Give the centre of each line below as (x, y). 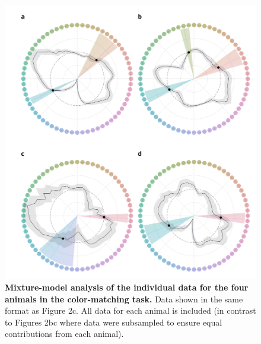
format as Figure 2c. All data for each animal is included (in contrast (130, 310)
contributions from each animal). (64, 334)
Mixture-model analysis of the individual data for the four (127, 287)
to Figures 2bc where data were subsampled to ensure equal (114, 322)
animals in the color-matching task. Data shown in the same (124, 299)
